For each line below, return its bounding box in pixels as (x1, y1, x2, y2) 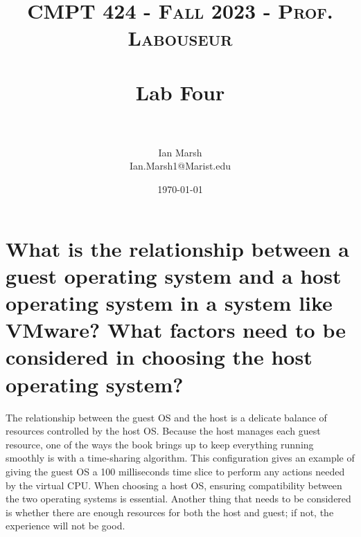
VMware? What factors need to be (6, 316, 346, 344)
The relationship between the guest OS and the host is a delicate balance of (6, 410, 327, 424)
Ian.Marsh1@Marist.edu (129, 158, 231, 173)
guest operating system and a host (6, 261, 342, 289)
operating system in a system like (6, 289, 333, 317)
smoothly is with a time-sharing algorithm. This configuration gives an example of (6, 450, 355, 465)
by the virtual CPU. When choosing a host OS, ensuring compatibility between (6, 477, 342, 492)
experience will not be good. (6, 518, 125, 533)
